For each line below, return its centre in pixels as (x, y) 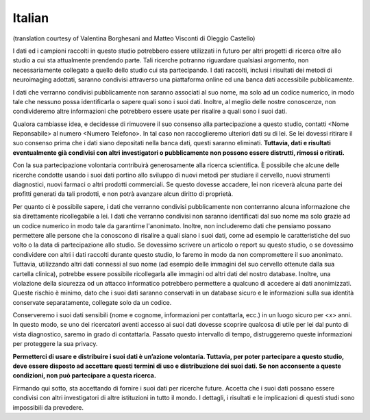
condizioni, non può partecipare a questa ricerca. (85, 375)
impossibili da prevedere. (48, 407)
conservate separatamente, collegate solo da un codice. (92, 302)
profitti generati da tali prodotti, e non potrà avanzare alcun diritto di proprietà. (123, 194)
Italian (31, 18)
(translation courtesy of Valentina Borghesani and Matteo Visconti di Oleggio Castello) (134, 38)
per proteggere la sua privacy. (55, 344)
